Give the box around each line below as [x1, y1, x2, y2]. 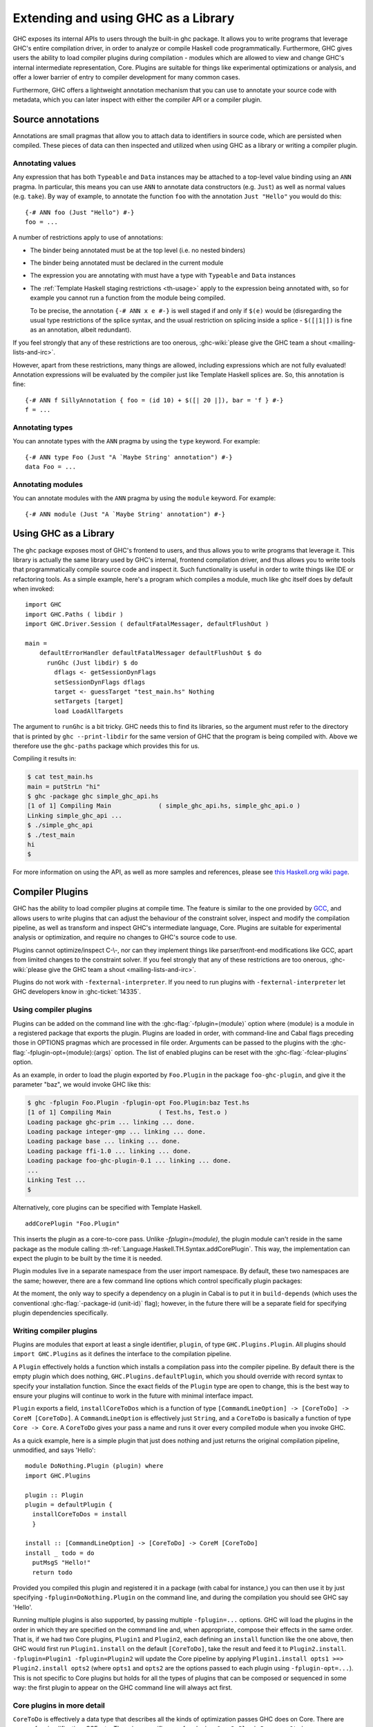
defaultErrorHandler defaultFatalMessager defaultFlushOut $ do [39, 649, 262, 657]
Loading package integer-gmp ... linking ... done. [27, 1128, 207, 1136]
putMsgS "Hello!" [32, 1558, 91, 1567]
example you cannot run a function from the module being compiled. [30, 294, 226, 302]
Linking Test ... [27, 1176, 86, 1184]
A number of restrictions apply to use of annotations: [12, 233, 164, 242]
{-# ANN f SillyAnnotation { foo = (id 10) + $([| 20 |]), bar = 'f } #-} [25, 396, 284, 404]
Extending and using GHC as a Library [12, 10, 235, 26]
